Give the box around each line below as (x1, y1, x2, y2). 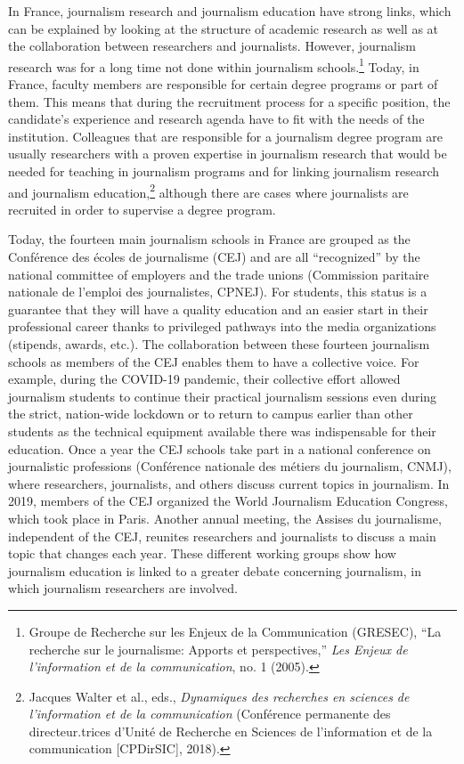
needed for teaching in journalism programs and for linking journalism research (8, 162, 440, 180)
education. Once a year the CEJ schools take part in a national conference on (8, 439, 431, 458)
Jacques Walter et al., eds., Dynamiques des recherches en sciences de (28, 687, 410, 705)
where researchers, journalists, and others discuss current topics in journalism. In (8, 474, 450, 492)
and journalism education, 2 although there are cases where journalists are (8, 180, 409, 201)
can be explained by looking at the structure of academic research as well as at (8, 19, 439, 37)
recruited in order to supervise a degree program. (8, 199, 276, 218)
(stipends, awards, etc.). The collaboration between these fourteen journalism (8, 335, 430, 353)
